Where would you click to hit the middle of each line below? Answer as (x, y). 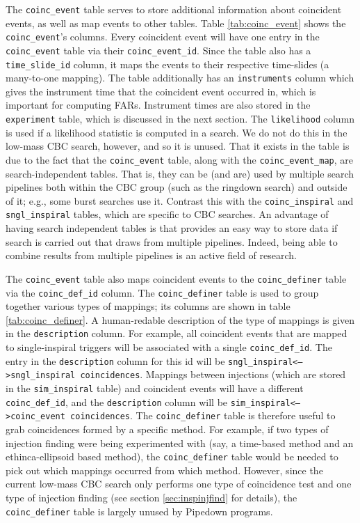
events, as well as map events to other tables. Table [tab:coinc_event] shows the (176, 23)
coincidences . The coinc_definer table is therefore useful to (203, 415)
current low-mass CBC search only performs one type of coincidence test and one (179, 484)
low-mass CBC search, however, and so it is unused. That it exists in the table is (178, 146)
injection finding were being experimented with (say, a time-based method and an (180, 443)
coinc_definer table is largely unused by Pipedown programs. (139, 511)
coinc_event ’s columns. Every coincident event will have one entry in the (163, 37)
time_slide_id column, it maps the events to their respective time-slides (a (167, 64)
